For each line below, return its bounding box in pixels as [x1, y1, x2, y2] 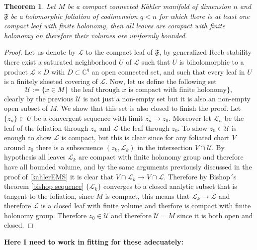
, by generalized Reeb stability [159, 47, 252, 57]
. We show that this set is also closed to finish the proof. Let [57, 103, 241, 113]
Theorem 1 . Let [4, 1, 56, 11]
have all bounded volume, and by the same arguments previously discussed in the [4, 161, 252, 171]
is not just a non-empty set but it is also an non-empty [83, 93, 251, 103]
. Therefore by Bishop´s [164, 171, 237, 181]
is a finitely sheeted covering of [4, 76, 98, 86]
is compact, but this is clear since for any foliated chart [61, 132, 230, 143]
